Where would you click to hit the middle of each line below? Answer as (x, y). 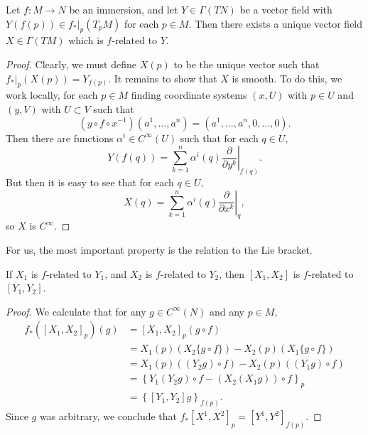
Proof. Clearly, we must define (71, 64)
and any (227, 311)
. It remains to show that (163, 78)
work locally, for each (52, 95)
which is (86, 40)
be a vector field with (286, 9)
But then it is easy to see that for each (90, 182)
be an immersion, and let (124, 9)
